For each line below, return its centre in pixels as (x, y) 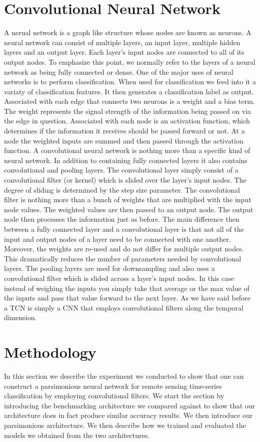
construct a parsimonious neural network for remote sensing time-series (113, 386)
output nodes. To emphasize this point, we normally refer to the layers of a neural (130, 61)
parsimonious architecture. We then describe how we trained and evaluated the (125, 425)
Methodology (50, 352)
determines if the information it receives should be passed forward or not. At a (124, 131)
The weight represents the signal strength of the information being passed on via (128, 111)
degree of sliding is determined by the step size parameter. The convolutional (122, 189)
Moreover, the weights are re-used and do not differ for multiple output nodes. (124, 249)
